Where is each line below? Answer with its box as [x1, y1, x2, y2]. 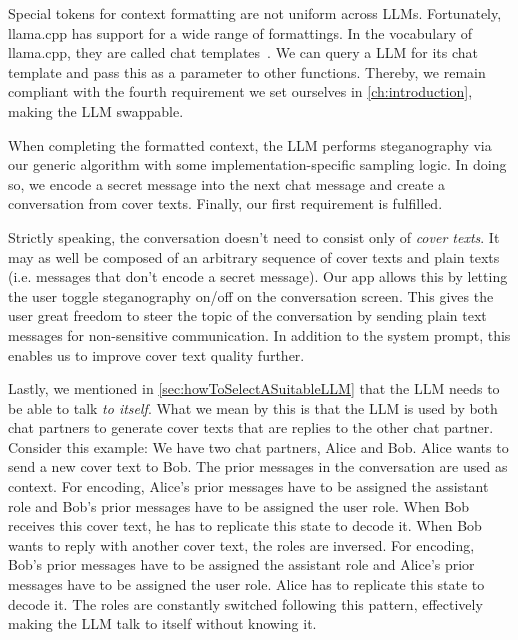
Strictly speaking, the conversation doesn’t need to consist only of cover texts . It [8, 226, 500, 247]
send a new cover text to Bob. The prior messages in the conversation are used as [8, 456, 508, 477]
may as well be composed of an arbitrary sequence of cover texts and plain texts [8, 246, 500, 267]
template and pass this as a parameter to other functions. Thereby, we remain [8, 61, 486, 82]
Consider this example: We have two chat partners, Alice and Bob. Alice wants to [8, 436, 509, 457]
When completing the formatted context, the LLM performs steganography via [8, 134, 492, 155]
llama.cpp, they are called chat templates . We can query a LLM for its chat [8, 42, 479, 63]
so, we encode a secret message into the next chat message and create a [8, 173, 446, 194]
